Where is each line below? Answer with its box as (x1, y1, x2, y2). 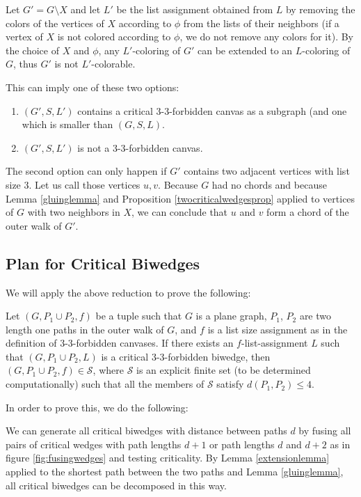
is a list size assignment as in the (207, 322, 348, 336)
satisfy (216, 377, 244, 391)
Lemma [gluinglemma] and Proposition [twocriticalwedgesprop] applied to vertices (6, 191, 355, 205)
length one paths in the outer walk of (6, 322, 164, 336)
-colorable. (91, 56, 136, 71)
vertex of (6, 29, 43, 44)
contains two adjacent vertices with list (184, 164, 350, 178)
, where (93, 363, 124, 377)
